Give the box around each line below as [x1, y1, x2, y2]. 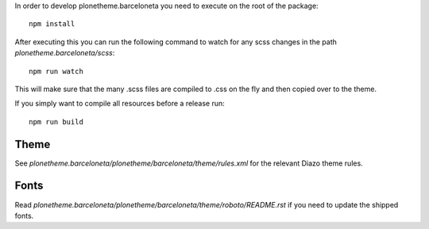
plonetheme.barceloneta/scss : [14, 48, 115, 58]
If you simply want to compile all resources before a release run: [14, 99, 226, 109]
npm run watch [29, 67, 83, 75]
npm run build [29, 117, 83, 126]
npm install [29, 20, 75, 29]
